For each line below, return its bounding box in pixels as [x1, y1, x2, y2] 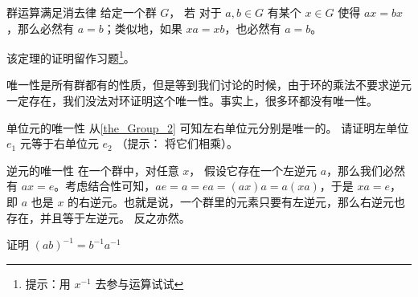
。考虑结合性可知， [54, 177, 156, 194]
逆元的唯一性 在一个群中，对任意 [6, 161, 179, 178]
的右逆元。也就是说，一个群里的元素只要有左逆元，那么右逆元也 [68, 193, 406, 210]
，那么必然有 [6, 19, 74, 36]
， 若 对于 [169, 4, 222, 20]
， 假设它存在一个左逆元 [189, 161, 318, 178]
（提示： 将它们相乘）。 [116, 135, 239, 152]
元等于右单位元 [19, 135, 99, 152]
